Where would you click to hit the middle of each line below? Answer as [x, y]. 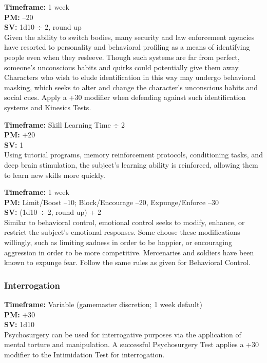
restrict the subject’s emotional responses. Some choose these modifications [122, 232]
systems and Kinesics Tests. [48, 107]
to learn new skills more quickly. [55, 175]
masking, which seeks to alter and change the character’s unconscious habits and [131, 87]
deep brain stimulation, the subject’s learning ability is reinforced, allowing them [131, 164]
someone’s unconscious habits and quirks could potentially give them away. [122, 67]
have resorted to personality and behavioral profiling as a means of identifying [127, 47]
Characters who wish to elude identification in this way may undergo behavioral [130, 77]
